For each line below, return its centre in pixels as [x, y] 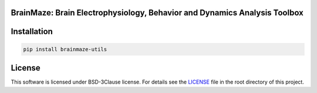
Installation [32, 31]
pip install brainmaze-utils [65, 49]
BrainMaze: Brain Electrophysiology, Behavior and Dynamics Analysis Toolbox [157, 13]
